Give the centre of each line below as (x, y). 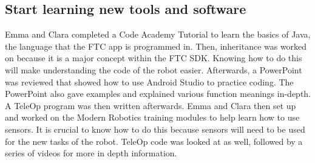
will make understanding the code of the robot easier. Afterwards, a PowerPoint (154, 69)
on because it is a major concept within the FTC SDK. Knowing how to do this (154, 58)
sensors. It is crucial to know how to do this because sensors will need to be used (155, 129)
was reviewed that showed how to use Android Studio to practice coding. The (149, 81)
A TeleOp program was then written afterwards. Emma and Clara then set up (151, 105)
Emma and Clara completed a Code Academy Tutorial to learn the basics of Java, (158, 34)
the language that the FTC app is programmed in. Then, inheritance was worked (156, 46)
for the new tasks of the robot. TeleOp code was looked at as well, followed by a (154, 141)
